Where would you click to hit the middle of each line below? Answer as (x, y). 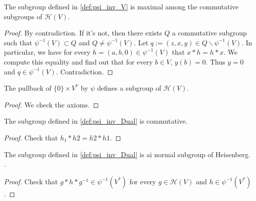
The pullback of (28, 88)
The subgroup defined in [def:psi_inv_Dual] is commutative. (96, 121)
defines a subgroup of (129, 88)
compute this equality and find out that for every (78, 61)
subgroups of (23, 16)
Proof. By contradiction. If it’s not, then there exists (83, 33)
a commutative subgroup (209, 33)
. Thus (216, 61)
